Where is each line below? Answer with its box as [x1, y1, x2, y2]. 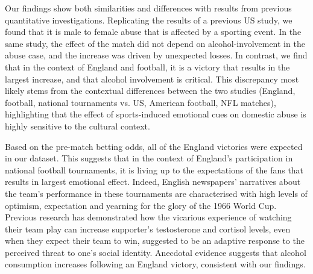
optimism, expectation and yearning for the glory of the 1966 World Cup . [5, 199, 277, 211]
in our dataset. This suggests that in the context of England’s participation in [5, 152, 293, 164]
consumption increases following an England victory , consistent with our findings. [5, 258, 306, 270]
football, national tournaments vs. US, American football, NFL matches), [5, 96, 276, 108]
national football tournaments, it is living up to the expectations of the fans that [5, 163, 304, 176]
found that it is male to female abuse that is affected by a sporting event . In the [5, 25, 302, 38]
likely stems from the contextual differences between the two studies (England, [5, 84, 296, 97]
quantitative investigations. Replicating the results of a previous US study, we [5, 13, 292, 26]
